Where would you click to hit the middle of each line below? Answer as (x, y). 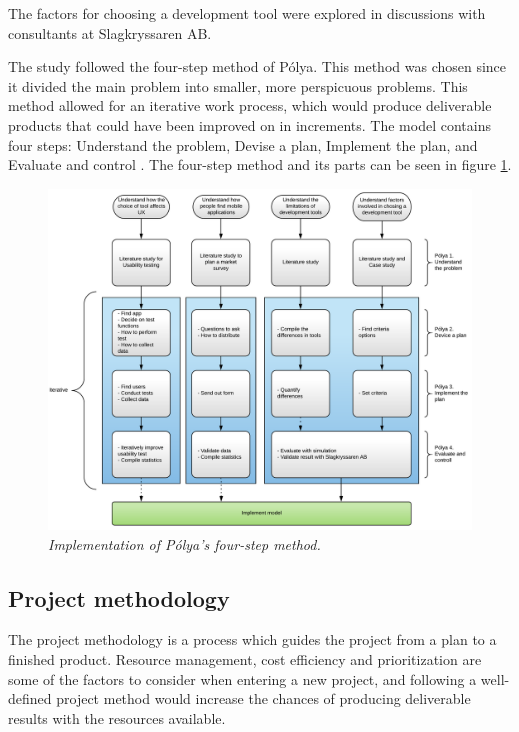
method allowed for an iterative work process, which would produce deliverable (250, 105)
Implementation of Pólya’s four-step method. (184, 543)
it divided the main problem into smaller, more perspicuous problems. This (238, 85)
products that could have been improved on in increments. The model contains (249, 124)
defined (30, 698)
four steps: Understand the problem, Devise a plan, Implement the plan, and (243, 144)
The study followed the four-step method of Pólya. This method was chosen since (257, 66)
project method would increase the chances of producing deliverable (263, 698)
